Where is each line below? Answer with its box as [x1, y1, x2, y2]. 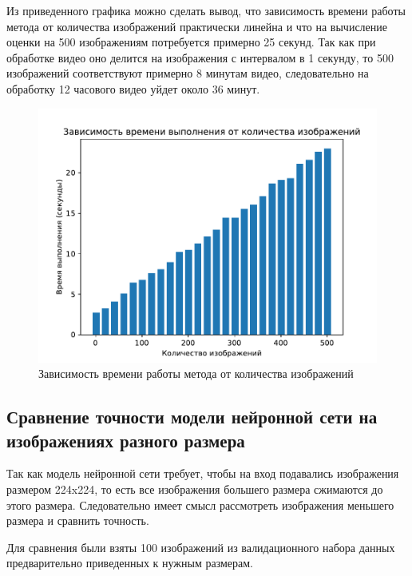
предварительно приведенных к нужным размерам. [6, 554, 254, 571]
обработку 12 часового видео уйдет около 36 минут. [6, 80, 260, 97]
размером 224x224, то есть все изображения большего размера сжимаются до [6, 480, 383, 497]
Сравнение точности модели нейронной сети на [6, 404, 378, 429]
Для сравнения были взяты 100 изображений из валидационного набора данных [6, 538, 395, 555]
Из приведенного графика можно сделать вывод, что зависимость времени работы [6, 2, 406, 18]
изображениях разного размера [6, 427, 245, 452]
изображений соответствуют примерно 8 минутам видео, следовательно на [6, 65, 369, 81]
